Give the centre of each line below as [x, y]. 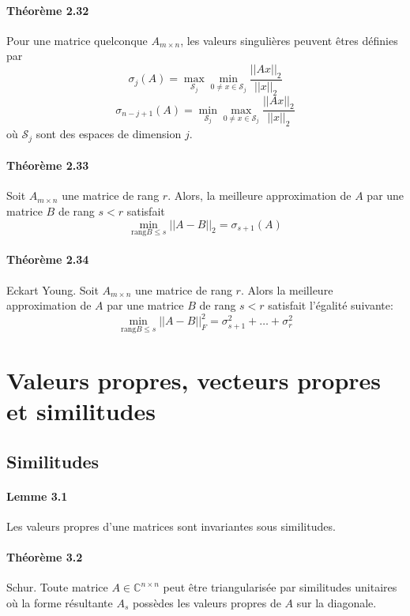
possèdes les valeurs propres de [207, 602]
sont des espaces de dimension [109, 134]
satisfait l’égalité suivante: [331, 305]
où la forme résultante [60, 602]
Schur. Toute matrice [57, 587]
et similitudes [81, 410]
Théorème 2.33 [48, 165]
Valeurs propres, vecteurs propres [194, 379]
